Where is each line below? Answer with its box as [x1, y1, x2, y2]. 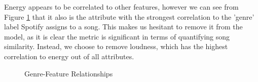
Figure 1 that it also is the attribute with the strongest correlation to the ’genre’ [4, 11, 254, 22]
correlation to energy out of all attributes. [4, 51, 134, 61]
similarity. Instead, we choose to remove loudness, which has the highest [4, 41, 228, 52]
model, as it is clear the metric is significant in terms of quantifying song [4, 31, 230, 42]
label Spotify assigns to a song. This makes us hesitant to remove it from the [4, 21, 243, 32]
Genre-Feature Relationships [24, 68, 113, 78]
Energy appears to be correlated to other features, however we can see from [4, 2, 239, 12]
